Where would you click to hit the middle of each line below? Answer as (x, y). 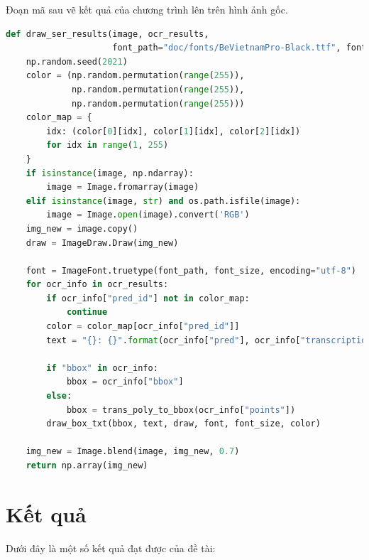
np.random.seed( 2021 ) (77, 61)
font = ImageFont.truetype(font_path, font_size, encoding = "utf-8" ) (191, 270)
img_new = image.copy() (82, 228)
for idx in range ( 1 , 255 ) (108, 145)
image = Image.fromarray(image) (123, 187)
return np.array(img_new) (87, 465)
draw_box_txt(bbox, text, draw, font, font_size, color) (183, 424)
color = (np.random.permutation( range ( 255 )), (135, 76)
